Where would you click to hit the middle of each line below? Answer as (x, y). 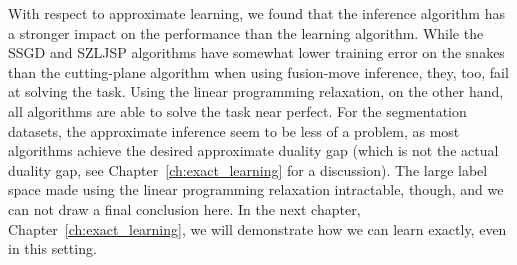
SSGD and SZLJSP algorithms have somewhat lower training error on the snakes (256, 52)
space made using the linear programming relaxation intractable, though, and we (256, 189)
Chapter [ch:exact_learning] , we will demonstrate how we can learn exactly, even (257, 228)
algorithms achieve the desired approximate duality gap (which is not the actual (253, 150)
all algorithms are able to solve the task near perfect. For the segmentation (237, 110)
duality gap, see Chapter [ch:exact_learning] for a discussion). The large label (248, 169)
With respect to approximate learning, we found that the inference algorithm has (256, 13)
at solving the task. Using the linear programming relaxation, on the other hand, (256, 91)
